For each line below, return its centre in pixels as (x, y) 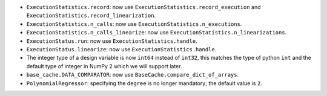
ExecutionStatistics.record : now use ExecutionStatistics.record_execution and (144, 7)
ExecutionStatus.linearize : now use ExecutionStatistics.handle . (121, 49)
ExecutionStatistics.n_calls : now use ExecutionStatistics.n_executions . (134, 24)
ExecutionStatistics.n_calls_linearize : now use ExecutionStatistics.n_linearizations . (157, 33)
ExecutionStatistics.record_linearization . (91, 16)
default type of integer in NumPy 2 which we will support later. (104, 66)
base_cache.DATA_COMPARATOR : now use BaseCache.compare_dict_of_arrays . (133, 75)
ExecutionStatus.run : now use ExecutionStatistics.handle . (112, 41)
